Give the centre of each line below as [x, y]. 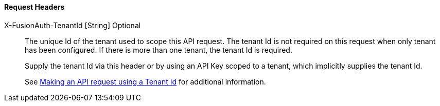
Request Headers [34, 7]
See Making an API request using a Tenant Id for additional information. [145, 81]
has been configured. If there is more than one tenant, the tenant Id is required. [159, 50]
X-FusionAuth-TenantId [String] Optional [73, 25]
